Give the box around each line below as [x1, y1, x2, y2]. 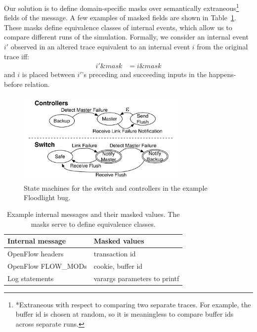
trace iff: [4, 51, 29, 61]
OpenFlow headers [7, 249, 64, 258]
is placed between [22, 69, 75, 80]
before [4, 79, 23, 89]
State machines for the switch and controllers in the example [24, 182, 208, 193]
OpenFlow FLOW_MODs [7, 260, 87, 271]
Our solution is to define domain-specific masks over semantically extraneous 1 [4, 1, 239, 13]
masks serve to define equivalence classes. [31, 218, 156, 229]
